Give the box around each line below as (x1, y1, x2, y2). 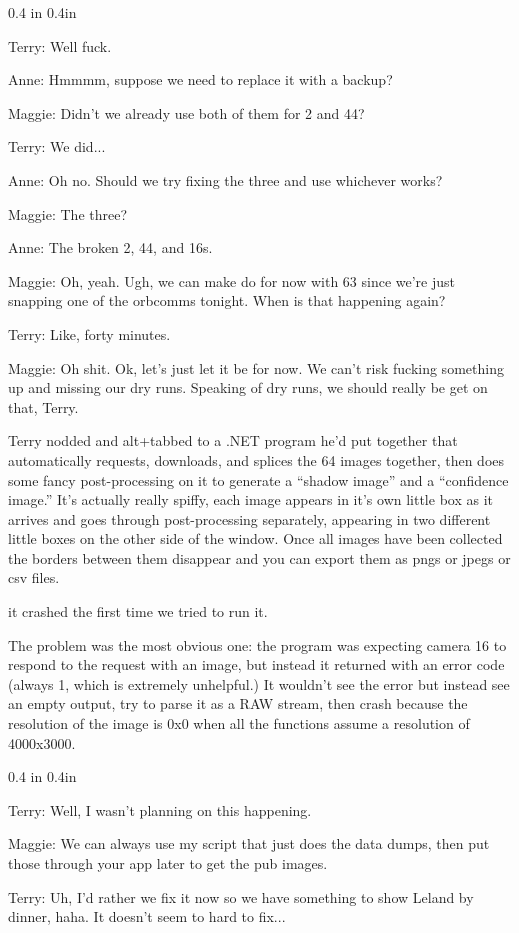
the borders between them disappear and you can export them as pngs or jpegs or (8, 547, 511, 568)
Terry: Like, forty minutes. (8, 323, 171, 344)
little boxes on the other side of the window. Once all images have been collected (8, 528, 503, 549)
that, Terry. (8, 396, 79, 417)
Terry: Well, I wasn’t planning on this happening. (8, 799, 312, 820)
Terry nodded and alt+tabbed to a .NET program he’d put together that (8, 430, 458, 451)
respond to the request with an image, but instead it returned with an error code (8, 654, 505, 675)
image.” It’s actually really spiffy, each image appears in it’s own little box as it (8, 489, 493, 510)
